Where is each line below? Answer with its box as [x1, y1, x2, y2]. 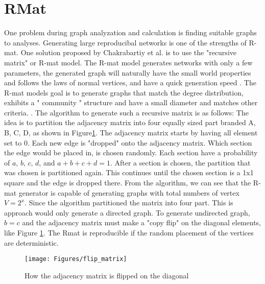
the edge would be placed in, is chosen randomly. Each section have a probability [4, 147, 258, 158]
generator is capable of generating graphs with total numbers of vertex [18, 187, 239, 198]
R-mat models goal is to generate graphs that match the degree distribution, [4, 87, 244, 98]
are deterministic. [4, 237, 59, 248]
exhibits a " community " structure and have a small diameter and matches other [4, 97, 258, 108]
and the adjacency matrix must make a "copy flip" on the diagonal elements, [22, 217, 261, 228]
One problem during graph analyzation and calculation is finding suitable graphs [4, 27, 257, 38]
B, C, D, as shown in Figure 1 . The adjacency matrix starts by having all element [4, 127, 258, 138]
